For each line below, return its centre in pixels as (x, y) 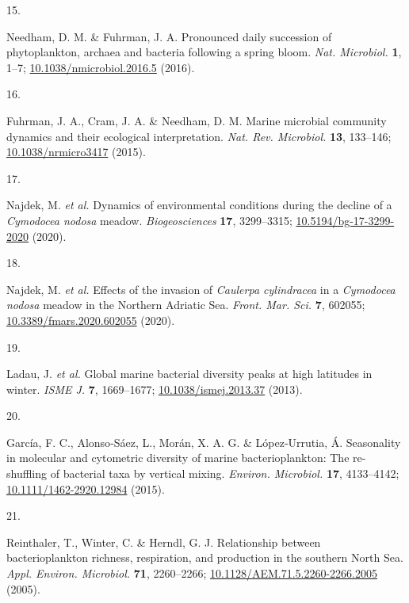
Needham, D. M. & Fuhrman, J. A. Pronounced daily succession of (169, 36)
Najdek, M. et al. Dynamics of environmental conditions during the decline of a (199, 205)
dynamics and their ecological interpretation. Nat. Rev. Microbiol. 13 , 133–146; (199, 136)
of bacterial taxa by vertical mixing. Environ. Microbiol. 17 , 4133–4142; (225, 473)
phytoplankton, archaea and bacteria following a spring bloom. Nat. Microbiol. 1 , (204, 52)
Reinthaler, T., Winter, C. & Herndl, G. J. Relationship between (164, 542)
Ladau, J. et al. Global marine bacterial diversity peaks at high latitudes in (189, 374)
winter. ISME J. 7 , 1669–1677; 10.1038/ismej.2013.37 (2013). (155, 389)
